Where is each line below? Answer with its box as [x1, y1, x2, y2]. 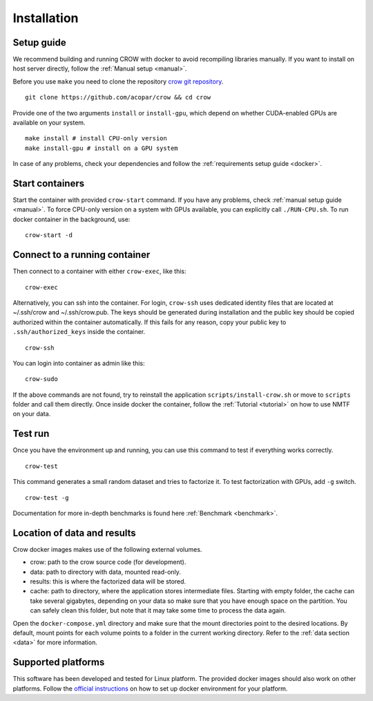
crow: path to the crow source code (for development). [30, 558, 186, 566]
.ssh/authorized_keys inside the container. [12, 328, 146, 336]
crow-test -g [25, 494, 69, 501]
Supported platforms [12, 657, 105, 669]
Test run [12, 428, 50, 440]
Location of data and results [12, 527, 136, 539]
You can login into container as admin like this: [12, 359, 145, 367]
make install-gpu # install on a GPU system [25, 144, 179, 152]
